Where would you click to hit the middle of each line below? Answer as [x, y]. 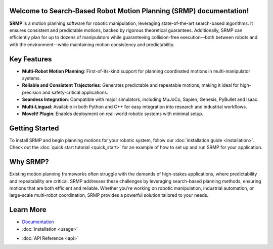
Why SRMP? [29, 162]
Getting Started [34, 128]
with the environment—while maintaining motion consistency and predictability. [92, 44]
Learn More [28, 210]
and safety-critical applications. [75, 92]
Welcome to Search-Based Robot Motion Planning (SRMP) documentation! [129, 11]
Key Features [31, 59]
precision [32, 92]
